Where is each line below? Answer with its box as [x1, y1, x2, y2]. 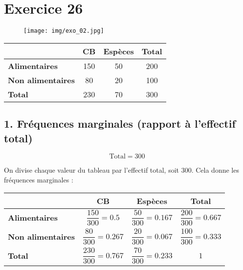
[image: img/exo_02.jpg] [23, 27, 104, 35]
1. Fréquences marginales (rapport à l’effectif [4, 116, 236, 131]
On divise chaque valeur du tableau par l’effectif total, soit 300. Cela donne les [4, 165, 239, 175]
